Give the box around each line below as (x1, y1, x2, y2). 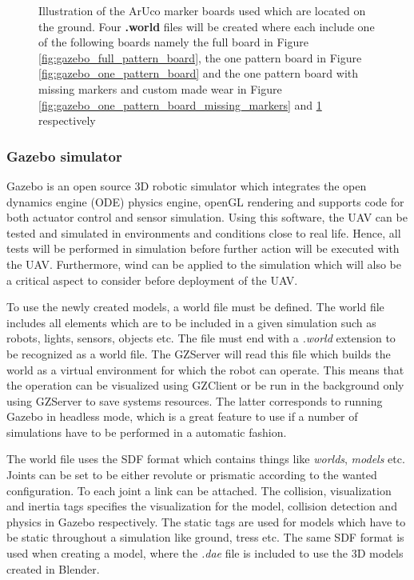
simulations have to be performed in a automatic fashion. (6, 423, 287, 440)
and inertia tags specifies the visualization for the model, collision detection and (6, 498, 397, 514)
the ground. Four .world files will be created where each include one (38, 18, 375, 34)
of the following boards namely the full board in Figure (38, 34, 309, 50)
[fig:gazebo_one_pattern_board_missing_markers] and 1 (38, 96, 322, 113)
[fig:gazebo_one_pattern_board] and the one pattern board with (38, 65, 359, 82)
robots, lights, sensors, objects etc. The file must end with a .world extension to (6, 330, 396, 346)
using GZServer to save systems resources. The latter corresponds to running (6, 392, 383, 409)
